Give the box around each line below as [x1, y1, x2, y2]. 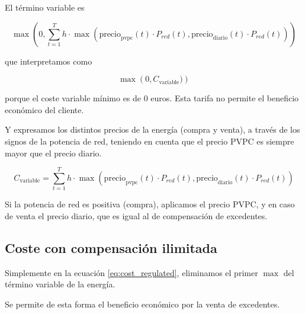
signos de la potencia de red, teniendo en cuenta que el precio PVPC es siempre [5, 134, 294, 147]
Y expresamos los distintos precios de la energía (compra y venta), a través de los [5, 123, 300, 136]
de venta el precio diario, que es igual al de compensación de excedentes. [5, 209, 268, 222]
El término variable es [5, 1, 85, 13]
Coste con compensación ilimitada [5, 238, 217, 257]
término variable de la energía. [5, 278, 115, 290]
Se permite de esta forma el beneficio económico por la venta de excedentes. [5, 297, 280, 310]
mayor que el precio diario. [5, 146, 102, 159]
